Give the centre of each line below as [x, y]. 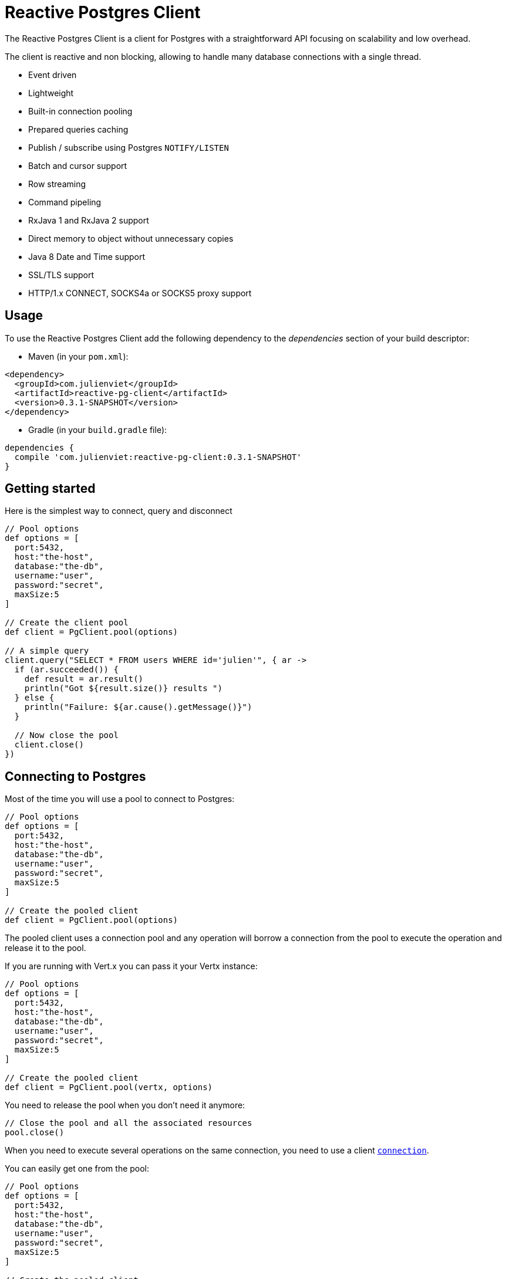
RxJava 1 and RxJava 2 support [89, 220]
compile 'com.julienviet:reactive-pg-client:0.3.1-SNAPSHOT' [158, 457]
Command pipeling [65, 202]
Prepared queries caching [78, 129]
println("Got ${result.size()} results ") [123, 688]
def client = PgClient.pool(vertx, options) [109, 1087]
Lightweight [51, 93]
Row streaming [57, 184]
